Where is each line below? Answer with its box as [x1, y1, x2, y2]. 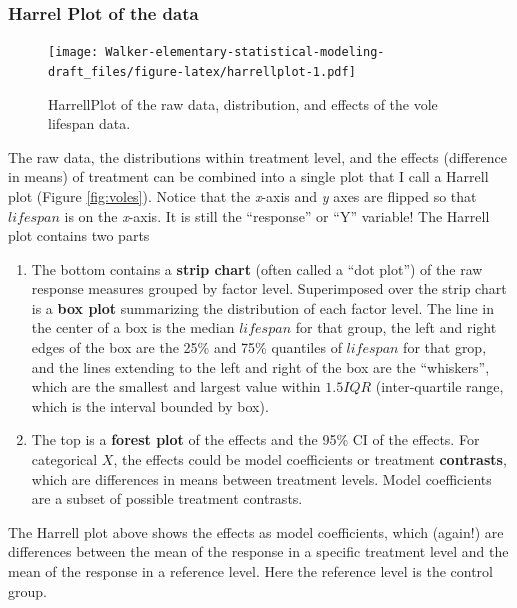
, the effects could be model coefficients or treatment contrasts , [113, 449, 507, 470]
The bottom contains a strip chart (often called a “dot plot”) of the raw [31, 258, 483, 279]
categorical [31, 449, 98, 470]
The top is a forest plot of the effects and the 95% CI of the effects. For [31, 429, 480, 450]
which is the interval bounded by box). [31, 395, 269, 416]
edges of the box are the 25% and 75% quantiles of [31, 337, 342, 358]
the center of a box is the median [31, 317, 235, 338]
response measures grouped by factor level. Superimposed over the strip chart [31, 278, 507, 299]
